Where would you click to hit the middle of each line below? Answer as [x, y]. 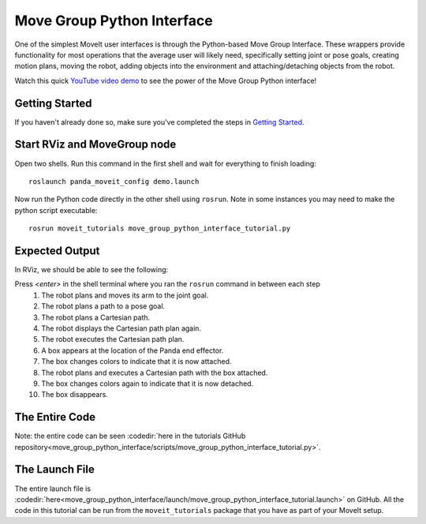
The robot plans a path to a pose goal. [103, 306]
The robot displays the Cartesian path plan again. [121, 328]
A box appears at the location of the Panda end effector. [133, 350]
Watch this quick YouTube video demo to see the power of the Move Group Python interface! [166, 80]
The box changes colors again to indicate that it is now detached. [148, 384]
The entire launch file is [52, 488]
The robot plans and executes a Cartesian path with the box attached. [155, 372]
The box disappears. [75, 395]
